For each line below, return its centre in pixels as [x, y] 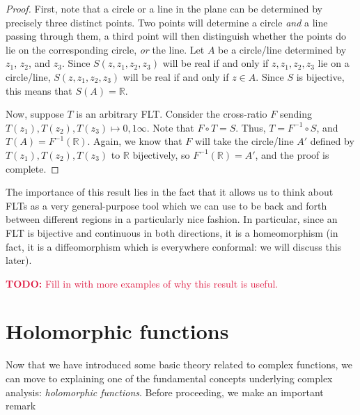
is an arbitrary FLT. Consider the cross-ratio [172, 114]
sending [296, 114]
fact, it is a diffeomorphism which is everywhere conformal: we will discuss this [174, 246]
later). [19, 260]
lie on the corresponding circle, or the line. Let [105, 49]
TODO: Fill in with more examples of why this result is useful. [142, 283]
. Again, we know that [135, 141]
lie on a [334, 63]
